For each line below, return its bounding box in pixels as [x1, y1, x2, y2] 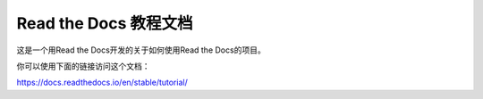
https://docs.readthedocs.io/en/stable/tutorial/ [16, 77, 188, 88]
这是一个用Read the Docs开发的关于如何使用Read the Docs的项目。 [16, 45, 266, 55]
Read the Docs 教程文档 [16, 13, 193, 33]
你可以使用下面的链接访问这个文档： [16, 61, 150, 71]
